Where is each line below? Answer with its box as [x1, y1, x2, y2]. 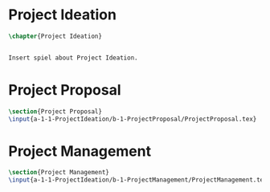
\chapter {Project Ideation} [8, 32, 103, 40]
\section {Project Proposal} [8, 107, 103, 116]
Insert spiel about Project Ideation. [8, 54, 138, 62]
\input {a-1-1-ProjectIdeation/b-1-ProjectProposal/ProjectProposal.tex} [8, 115, 257, 123]
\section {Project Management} [8, 169, 110, 177]
